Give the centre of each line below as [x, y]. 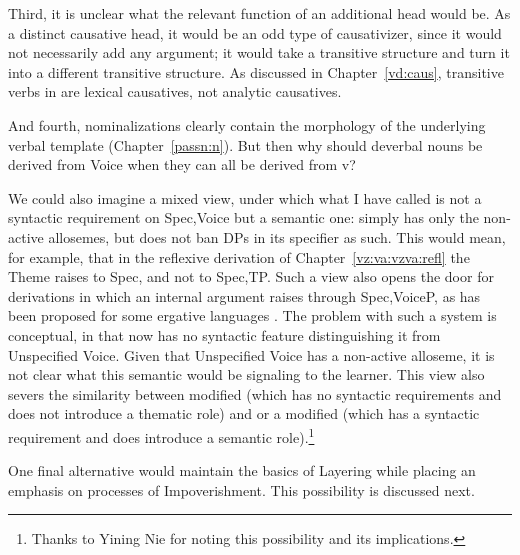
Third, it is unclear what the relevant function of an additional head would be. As [259, 13]
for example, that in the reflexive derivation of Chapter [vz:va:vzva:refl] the [239, 256]
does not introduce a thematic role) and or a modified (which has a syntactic [244, 413]
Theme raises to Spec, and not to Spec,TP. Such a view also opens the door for [251, 276]
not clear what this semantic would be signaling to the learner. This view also [246, 374]
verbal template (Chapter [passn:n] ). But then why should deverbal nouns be [245, 144]
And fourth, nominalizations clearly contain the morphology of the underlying [247, 124]
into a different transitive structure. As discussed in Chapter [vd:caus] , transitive [256, 71]
